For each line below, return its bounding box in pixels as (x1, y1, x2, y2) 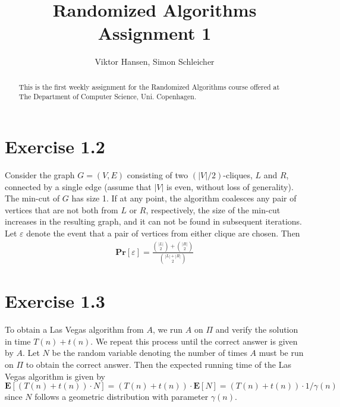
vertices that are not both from (5, 203, 118, 216)
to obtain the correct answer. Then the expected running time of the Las (26, 358, 291, 371)
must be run (259, 346, 304, 359)
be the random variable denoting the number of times (52, 346, 247, 359)
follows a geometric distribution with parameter (34, 390, 209, 403)
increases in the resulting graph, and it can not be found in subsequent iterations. (5, 215, 302, 228)
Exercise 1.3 (5, 289, 105, 313)
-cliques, (223, 168, 253, 181)
